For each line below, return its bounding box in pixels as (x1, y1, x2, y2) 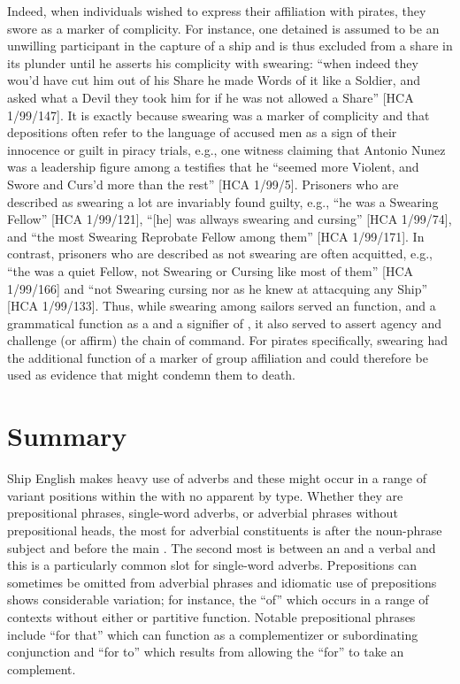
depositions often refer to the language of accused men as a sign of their (7, 123, 397, 142)
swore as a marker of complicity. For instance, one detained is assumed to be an (7, 19, 440, 37)
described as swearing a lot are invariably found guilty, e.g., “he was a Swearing (7, 192, 439, 211)
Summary (7, 418, 127, 454)
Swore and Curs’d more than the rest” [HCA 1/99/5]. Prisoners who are (7, 174, 399, 193)
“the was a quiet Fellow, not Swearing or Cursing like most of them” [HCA (7, 261, 414, 280)
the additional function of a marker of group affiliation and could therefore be (7, 348, 428, 366)
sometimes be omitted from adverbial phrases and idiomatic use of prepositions (7, 573, 437, 591)
